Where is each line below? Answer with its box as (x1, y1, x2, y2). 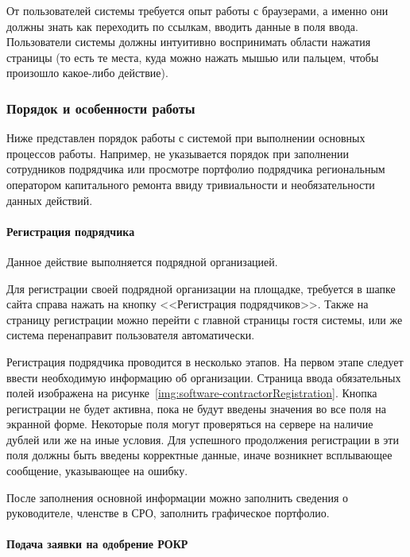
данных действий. (6, 191, 93, 208)
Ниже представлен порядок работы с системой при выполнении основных (6, 130, 366, 146)
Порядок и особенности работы (6, 98, 195, 118)
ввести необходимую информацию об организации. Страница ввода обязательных (6, 369, 401, 385)
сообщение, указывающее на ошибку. (6, 462, 188, 479)
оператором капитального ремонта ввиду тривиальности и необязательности (6, 176, 375, 192)
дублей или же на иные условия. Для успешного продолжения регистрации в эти (6, 431, 399, 447)
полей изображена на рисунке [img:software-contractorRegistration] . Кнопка (6, 385, 377, 401)
